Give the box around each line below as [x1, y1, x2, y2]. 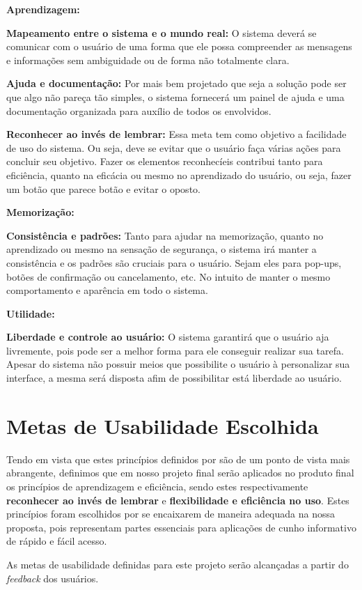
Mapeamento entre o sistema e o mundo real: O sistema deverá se [6, 25, 317, 40]
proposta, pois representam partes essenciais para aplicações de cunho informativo [6, 520, 356, 534]
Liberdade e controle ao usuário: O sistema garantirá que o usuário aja [6, 329, 329, 344]
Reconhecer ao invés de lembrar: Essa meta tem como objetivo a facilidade [6, 127, 347, 141]
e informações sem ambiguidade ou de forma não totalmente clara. [6, 52, 290, 67]
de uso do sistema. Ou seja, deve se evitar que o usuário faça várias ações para [6, 140, 341, 155]
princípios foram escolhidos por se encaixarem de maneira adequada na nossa [6, 506, 335, 521]
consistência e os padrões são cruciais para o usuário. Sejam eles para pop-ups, [6, 255, 342, 270]
